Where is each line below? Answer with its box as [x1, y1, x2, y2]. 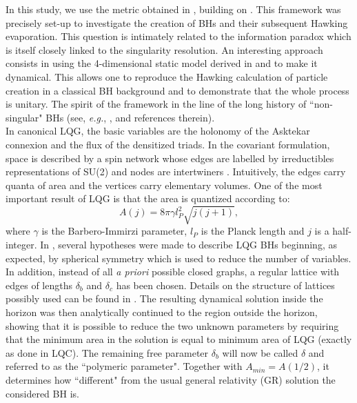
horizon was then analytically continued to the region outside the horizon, [6, 305, 318, 320]
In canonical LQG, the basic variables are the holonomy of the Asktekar [6, 124, 310, 138]
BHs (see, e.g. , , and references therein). [45, 110, 215, 124]
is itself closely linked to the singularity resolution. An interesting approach [6, 42, 323, 57]
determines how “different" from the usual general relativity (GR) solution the [6, 372, 336, 386]
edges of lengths [6, 277, 72, 292]
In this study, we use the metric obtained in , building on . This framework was [6, 2, 341, 16]
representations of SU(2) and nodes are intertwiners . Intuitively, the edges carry [6, 164, 346, 179]
